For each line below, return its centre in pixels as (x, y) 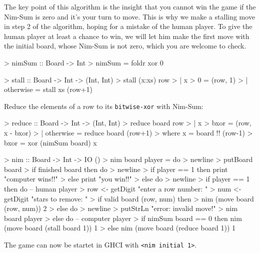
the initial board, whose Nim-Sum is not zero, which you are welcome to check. (125, 46)
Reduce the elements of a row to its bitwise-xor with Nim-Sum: (104, 106)
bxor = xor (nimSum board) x (50, 142)
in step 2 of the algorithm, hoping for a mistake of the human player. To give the (128, 26)
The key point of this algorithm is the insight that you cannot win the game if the (130, 6)
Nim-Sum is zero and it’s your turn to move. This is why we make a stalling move (130, 16)
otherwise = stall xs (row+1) (48, 89)
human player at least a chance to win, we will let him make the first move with (127, 36)
